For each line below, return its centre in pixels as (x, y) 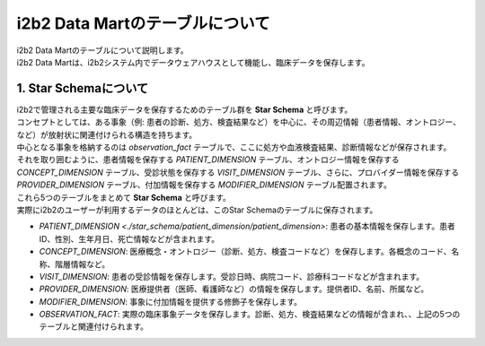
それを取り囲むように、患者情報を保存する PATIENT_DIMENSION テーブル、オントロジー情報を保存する (208, 160)
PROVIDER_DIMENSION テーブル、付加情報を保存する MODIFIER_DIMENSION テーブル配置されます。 (204, 185)
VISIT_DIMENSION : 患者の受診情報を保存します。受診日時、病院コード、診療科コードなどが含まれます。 (232, 276)
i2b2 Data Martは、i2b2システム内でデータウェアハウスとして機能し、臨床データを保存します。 (193, 62)
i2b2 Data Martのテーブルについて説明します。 (102, 50)
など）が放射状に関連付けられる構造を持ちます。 (107, 134)
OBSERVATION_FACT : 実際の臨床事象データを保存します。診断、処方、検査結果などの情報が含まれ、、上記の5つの (250, 315)
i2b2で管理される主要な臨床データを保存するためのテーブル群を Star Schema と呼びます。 (185, 109)
